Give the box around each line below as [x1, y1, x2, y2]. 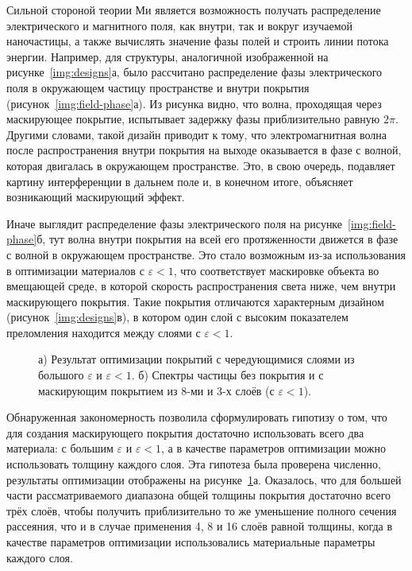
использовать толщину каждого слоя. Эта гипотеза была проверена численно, [6, 456, 381, 472]
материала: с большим [6, 440, 114, 456]
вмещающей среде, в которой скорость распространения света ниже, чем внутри [6, 278, 396, 294]
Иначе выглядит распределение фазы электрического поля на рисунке [6, 215, 343, 231]
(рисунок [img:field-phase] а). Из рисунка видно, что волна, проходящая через [6, 95, 382, 111]
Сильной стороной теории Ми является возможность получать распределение [6, 2, 381, 17]
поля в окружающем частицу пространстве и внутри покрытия [6, 79, 310, 95]
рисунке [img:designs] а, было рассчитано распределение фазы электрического [6, 64, 383, 80]
